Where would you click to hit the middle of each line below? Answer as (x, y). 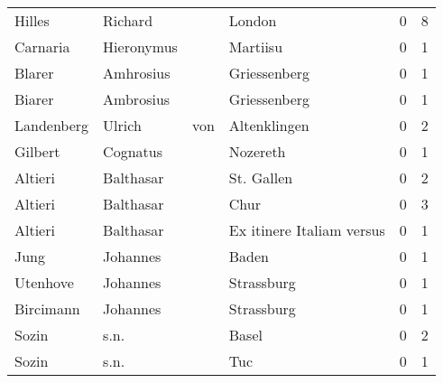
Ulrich (122, 125)
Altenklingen (269, 125)
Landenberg (52, 125)
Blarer (34, 73)
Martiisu (256, 47)
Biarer (34, 99)
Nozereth (257, 151)
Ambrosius (137, 99)
